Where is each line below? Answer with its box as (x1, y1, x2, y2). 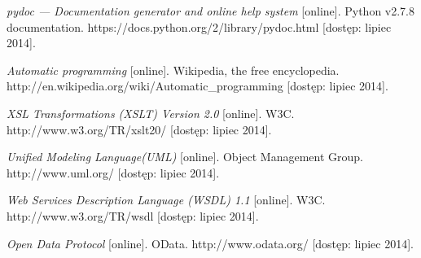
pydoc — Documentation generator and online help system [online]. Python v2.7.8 (7, 2, 415, 19)
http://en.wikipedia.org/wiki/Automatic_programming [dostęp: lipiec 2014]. (7, 77, 388, 94)
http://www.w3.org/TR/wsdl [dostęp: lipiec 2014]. (7, 207, 259, 224)
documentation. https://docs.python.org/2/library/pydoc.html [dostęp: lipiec (7, 18, 392, 35)
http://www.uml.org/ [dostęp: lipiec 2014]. (7, 164, 220, 181)
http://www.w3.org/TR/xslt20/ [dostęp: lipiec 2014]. (7, 120, 272, 138)
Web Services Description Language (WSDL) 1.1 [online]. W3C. (7, 191, 326, 208)
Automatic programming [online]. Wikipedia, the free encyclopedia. (7, 61, 340, 78)
